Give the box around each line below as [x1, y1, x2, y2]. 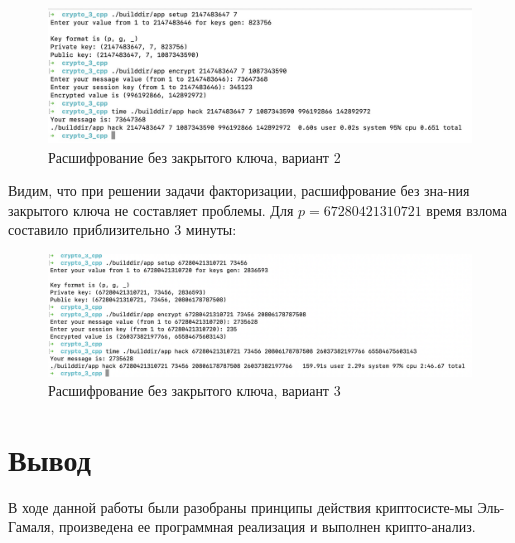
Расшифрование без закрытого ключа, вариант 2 [48, 146, 341, 167]
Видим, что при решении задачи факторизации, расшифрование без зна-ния [8, 180, 470, 201]
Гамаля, [8, 516, 55, 537]
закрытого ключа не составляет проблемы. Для [8, 199, 294, 220]
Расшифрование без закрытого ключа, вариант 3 [48, 380, 341, 401]
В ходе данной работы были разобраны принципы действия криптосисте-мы [8, 496, 473, 517]
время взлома [426, 199, 507, 220]
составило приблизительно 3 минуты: [8, 219, 237, 240]
